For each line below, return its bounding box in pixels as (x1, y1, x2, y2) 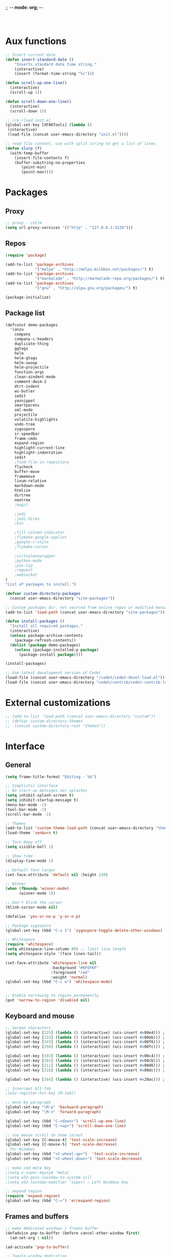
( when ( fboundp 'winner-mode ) (5, 886, 70, 891)
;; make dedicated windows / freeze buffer (5, 1225, 99, 1231)
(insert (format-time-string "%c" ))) (14, 71, 95, 76)
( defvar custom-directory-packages (5, 591, 81, 596)
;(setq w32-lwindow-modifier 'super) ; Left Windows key (5, 1180, 129, 1185)
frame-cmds (14, 436, 38, 441)
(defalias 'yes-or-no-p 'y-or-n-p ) (5, 914, 81, 919)
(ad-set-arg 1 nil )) (10, 1235, 53, 1240)
